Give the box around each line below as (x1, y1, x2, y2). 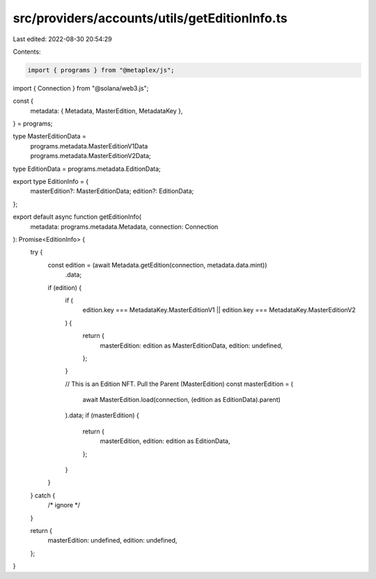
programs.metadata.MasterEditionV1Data (30, 141, 148, 150)
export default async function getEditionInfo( (13, 213, 142, 221)
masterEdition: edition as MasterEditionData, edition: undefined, (100, 341, 283, 350)
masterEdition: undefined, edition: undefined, (47, 536, 178, 545)
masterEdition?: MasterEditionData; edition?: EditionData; (30, 187, 194, 195)
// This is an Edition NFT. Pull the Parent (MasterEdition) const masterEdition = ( (65, 380, 294, 388)
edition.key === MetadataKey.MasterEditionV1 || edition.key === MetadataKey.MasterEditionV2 (82, 306, 357, 314)
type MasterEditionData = (13, 132, 87, 141)
